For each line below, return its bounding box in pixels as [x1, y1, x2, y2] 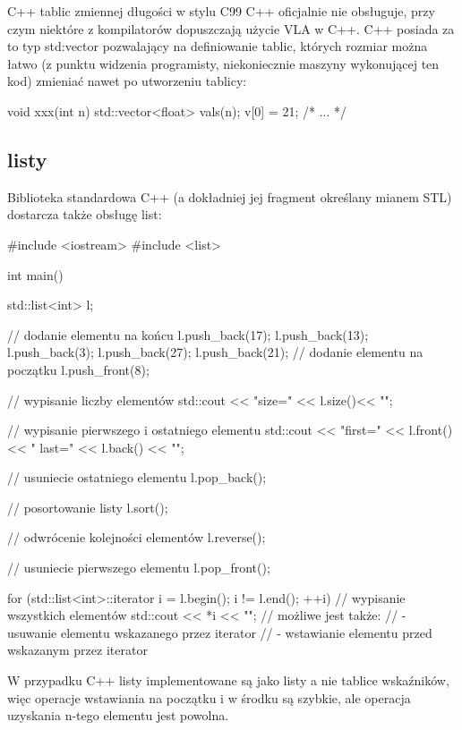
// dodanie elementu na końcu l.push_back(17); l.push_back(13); [7, 325, 369, 344]
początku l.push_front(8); [7, 360, 150, 378]
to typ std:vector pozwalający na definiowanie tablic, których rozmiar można [7, 37, 428, 55]
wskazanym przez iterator [7, 641, 148, 659]
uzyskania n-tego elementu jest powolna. [7, 706, 229, 725]
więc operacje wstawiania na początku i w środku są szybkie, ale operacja [7, 688, 411, 707]
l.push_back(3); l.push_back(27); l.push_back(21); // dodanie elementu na [7, 343, 423, 361]
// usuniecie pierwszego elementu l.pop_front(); [7, 558, 270, 577]
